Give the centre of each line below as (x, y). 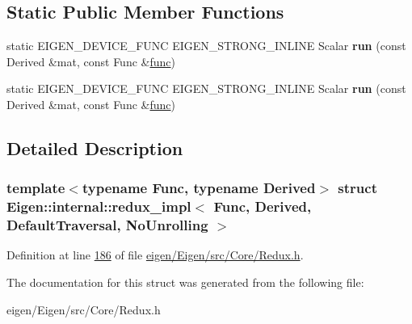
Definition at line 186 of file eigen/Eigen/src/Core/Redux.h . (155, 255)
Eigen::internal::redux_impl (99, 206)
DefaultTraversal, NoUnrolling (107, 225)
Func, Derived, (263, 206)
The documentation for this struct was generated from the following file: (185, 282)
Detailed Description (95, 147)
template (36, 188)
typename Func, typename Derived (199, 188)
